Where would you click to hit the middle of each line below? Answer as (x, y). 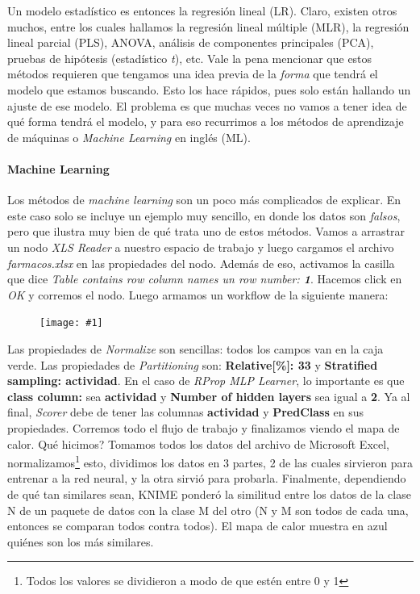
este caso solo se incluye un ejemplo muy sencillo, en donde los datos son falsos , (204, 215)
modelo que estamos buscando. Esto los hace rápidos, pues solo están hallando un (209, 89)
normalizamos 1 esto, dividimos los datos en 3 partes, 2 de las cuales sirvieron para (210, 461)
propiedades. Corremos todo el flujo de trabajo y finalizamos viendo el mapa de (204, 427)
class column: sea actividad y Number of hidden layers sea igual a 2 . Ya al (209, 396)
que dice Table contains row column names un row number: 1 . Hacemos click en (205, 279)
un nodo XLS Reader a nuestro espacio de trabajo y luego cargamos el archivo (201, 247)
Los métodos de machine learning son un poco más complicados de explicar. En (204, 200)
